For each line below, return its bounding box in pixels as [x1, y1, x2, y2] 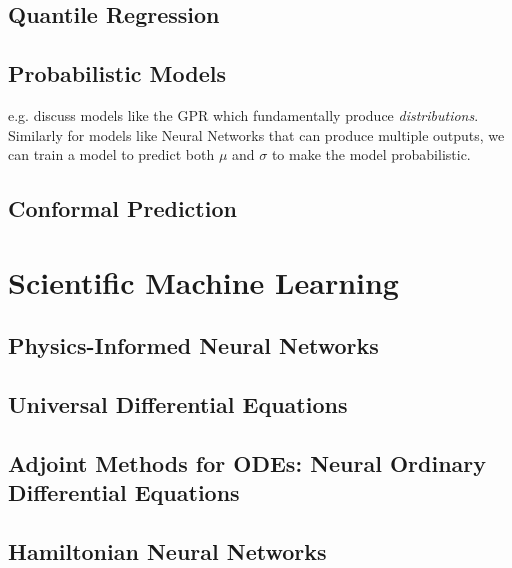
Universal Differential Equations [8, 389, 348, 420]
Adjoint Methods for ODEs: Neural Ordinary [8, 447, 487, 478]
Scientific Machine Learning [8, 261, 399, 302]
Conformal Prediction [8, 193, 237, 224]
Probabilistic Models [8, 58, 227, 89]
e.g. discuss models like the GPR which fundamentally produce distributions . [8, 104, 479, 125]
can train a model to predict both [8, 144, 215, 165]
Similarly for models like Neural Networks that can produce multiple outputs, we [8, 124, 505, 145]
